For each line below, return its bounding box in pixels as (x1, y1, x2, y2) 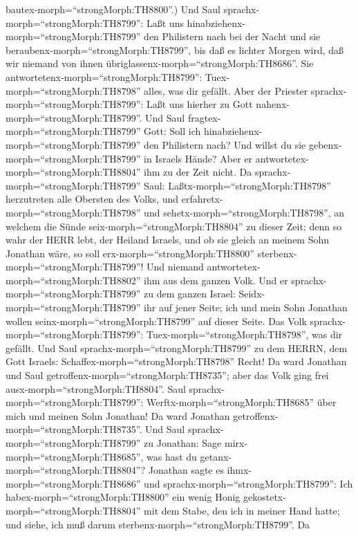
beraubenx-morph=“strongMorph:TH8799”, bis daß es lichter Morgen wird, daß (6, 42, 344, 57)
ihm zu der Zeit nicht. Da (144, 165, 252, 179)
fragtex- (187, 110, 221, 124)
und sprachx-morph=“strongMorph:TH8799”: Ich (144, 476, 353, 490)
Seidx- (238, 286, 265, 301)
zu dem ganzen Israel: (144, 286, 236, 301)
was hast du (147, 449, 197, 463)
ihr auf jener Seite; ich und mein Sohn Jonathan (144, 300, 348, 315)
